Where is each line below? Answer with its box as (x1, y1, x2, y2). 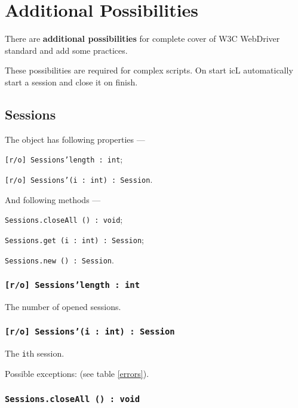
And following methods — (5, 193, 101, 205)
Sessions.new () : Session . (5, 253, 114, 266)
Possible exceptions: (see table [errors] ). (5, 367, 149, 379)
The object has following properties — (5, 133, 145, 145)
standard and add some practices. (5, 44, 128, 56)
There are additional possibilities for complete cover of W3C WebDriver (5, 32, 280, 45)
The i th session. (5, 347, 64, 360)
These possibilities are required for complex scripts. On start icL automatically (5, 64, 293, 76)
